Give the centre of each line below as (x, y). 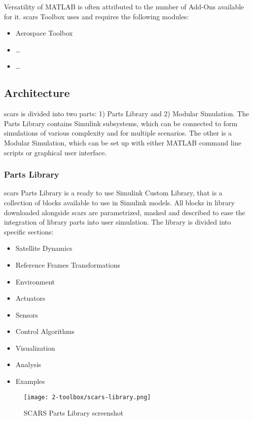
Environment (35, 281)
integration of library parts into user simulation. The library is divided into (118, 222)
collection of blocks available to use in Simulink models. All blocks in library (119, 202)
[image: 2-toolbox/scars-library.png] (87, 397)
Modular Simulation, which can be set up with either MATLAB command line (123, 142)
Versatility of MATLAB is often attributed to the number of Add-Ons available (124, 6)
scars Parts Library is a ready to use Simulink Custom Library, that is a (113, 193)
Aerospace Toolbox (44, 33)
